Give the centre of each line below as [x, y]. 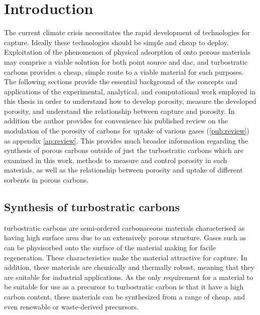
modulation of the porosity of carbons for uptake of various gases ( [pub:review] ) [127, 131]
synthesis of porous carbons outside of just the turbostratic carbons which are [124, 150]
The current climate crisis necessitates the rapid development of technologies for [127, 32]
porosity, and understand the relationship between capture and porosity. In [119, 111]
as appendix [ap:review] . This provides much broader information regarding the [126, 140]
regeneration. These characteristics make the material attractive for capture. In [126, 257]
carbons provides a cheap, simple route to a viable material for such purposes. [124, 71]
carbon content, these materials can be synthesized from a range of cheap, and [124, 296]
